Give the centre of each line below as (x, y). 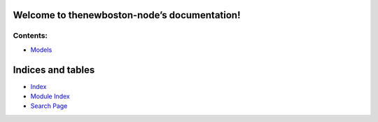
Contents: (30, 36)
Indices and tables (54, 70)
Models (41, 50)
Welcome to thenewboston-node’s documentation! (127, 15)
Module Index (50, 96)
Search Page (49, 106)
